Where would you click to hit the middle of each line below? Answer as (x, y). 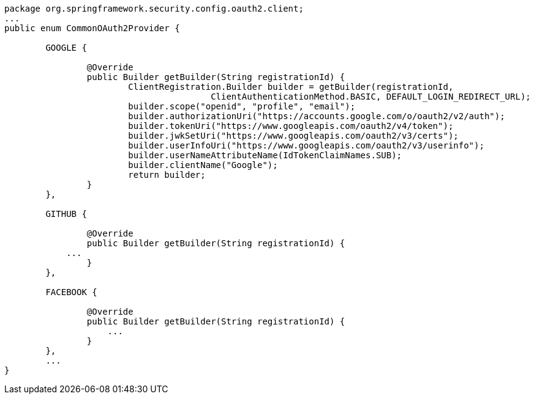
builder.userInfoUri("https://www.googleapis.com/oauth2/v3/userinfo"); (306, 145)
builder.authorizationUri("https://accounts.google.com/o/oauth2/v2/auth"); (317, 116)
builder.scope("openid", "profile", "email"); (242, 106)
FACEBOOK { (71, 292)
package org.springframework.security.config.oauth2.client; (154, 9)
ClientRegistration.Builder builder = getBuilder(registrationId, (291, 87)
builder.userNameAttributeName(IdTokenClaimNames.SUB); (265, 155)
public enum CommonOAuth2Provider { (92, 28)
